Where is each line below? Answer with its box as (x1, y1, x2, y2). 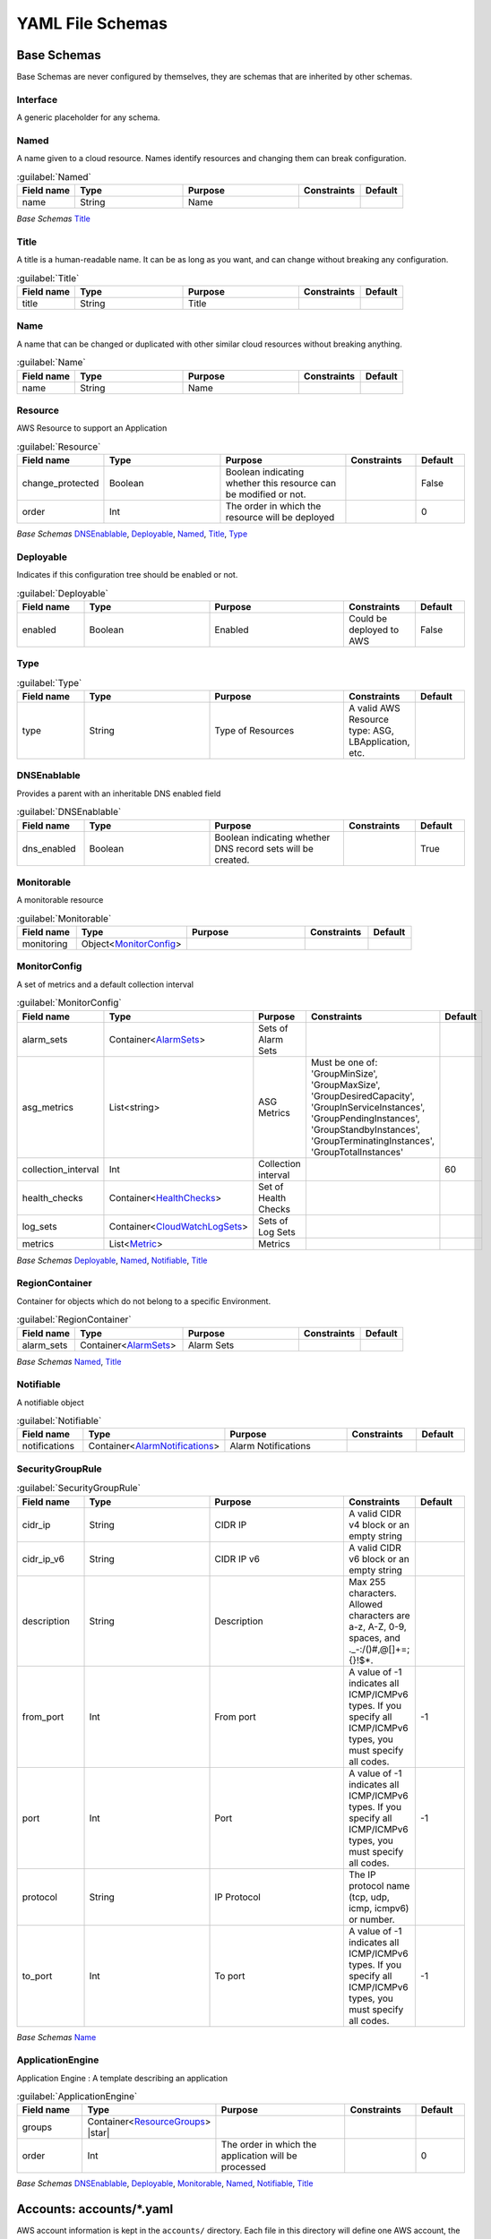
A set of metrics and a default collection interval (16, 979, 194, 990)
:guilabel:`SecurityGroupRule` (16, 1482, 141, 1495)
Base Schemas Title (16, 213, 91, 224)
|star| (87, 2127, 110, 2140)
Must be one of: (310, 1056, 378, 1068)
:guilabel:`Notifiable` (16, 1415, 102, 1428)
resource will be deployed (225, 511, 335, 524)
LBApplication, (348, 735, 410, 748)
